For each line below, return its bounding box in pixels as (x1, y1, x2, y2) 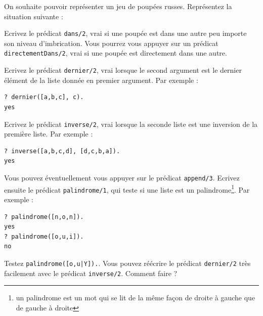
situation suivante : (4, 11, 63, 21)
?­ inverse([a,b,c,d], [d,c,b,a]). (4, 147, 120, 155)
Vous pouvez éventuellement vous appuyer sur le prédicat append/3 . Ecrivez (4, 172, 240, 183)
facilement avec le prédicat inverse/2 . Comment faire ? (4, 267, 178, 278)
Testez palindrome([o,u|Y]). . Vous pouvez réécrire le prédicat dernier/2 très (4, 257, 251, 268)
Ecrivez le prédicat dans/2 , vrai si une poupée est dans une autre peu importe (4, 28, 247, 38)
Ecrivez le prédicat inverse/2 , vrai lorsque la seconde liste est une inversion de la (4, 118, 258, 129)
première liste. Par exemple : (4, 128, 93, 139)
